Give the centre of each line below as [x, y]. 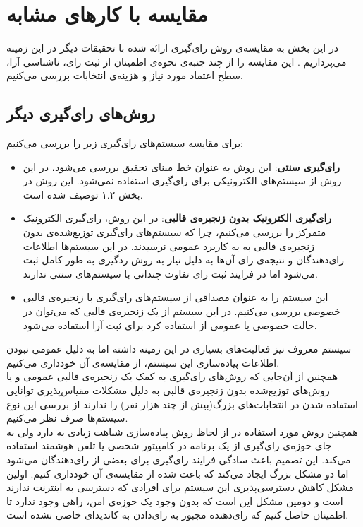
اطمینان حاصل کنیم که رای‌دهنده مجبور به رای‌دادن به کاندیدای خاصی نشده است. [178, 515]
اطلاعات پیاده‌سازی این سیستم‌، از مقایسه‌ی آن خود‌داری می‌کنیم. [143, 362]
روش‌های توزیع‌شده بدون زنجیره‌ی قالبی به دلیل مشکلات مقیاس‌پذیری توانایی [168, 390]
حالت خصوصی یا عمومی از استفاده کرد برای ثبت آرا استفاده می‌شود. [170, 325]
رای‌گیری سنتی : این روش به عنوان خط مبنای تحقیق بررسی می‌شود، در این [181, 166]
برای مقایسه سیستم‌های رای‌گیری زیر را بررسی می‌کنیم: [125, 143]
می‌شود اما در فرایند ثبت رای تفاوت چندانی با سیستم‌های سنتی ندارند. [170, 273]
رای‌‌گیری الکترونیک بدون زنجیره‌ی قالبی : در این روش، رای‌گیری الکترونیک [177, 218]
